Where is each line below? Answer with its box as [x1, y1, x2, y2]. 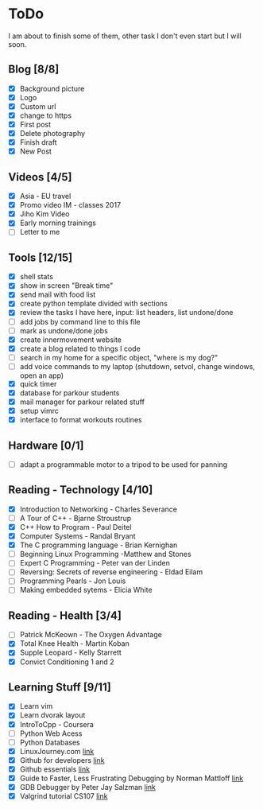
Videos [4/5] [8, 170, 72, 184]
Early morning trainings [19, 218, 97, 228]
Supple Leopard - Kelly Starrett [19, 648, 122, 657]
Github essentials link [19, 764, 90, 774]
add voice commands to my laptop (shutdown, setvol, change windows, [19, 361, 256, 371]
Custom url [19, 101, 56, 111]
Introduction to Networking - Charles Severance [19, 504, 177, 514]
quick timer [19, 379, 57, 388]
